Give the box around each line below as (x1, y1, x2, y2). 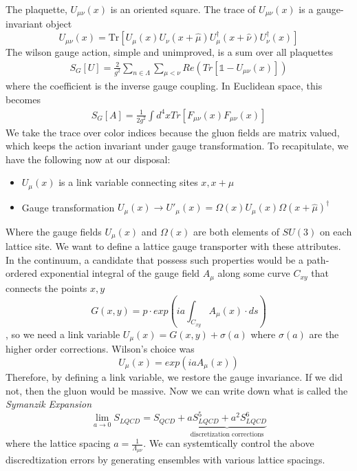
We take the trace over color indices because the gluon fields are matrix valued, (6, 125, 340, 139)
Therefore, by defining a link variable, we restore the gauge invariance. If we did (6, 369, 343, 384)
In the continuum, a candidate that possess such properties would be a (6, 252, 303, 266)
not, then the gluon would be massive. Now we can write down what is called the (6, 383, 348, 397)
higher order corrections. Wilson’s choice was (6, 342, 195, 356)
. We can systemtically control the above (143, 436, 314, 450)
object (45, 17, 72, 31)
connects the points (6, 280, 87, 295)
